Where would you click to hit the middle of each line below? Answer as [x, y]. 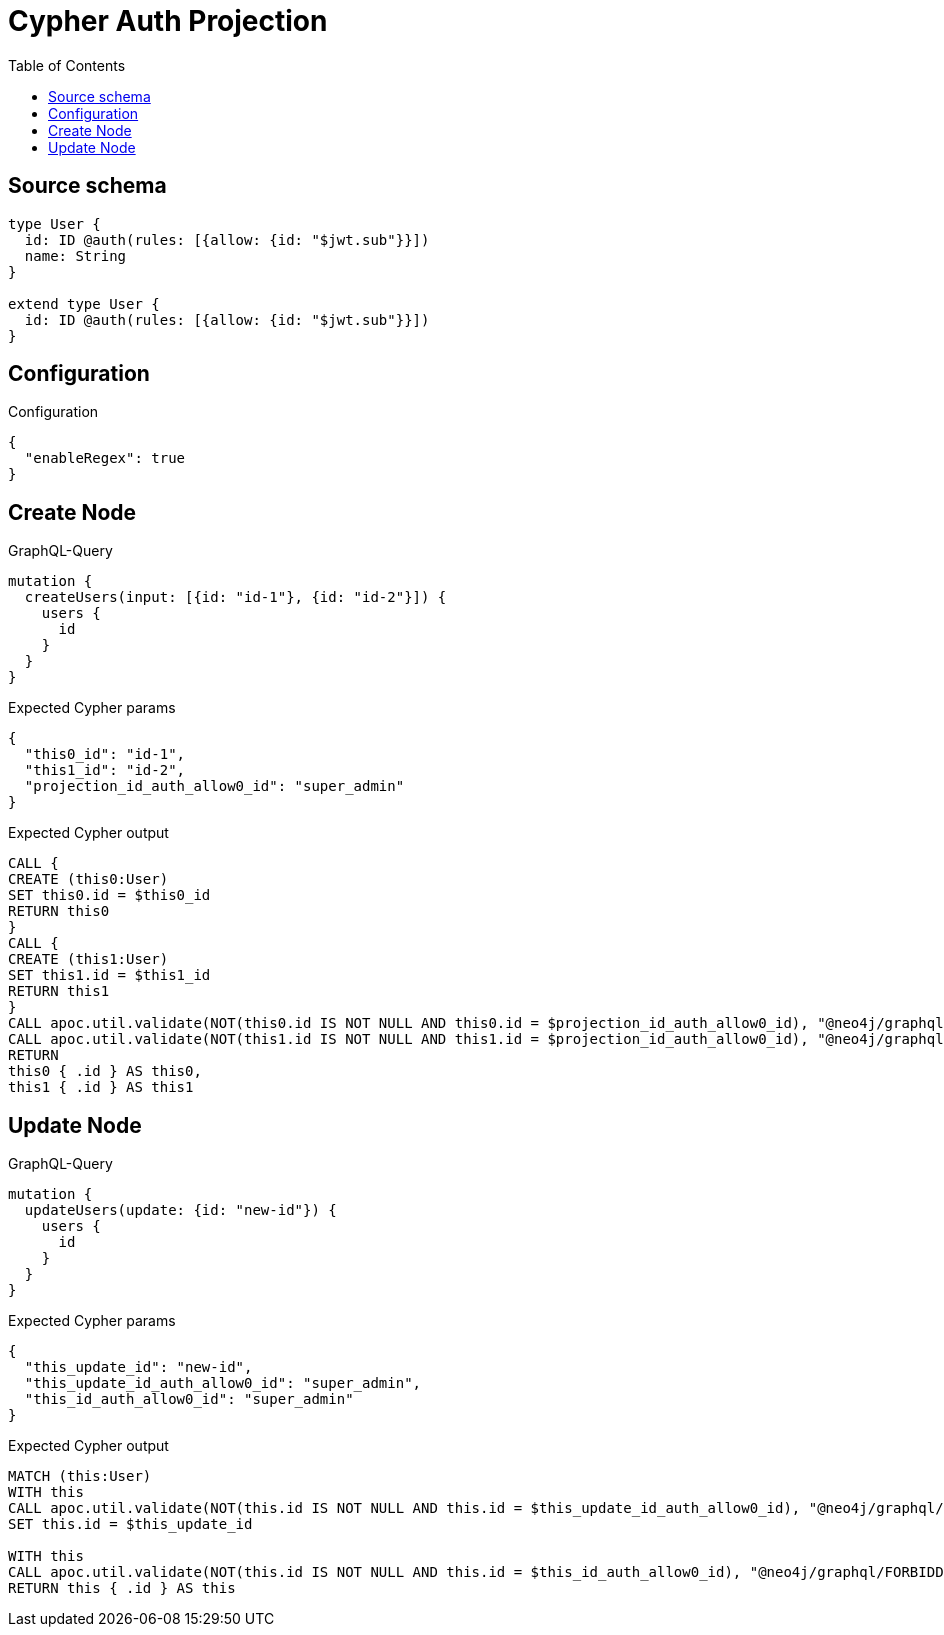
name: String [75, 255]
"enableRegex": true [105, 458]
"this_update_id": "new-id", [138, 1367]
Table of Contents [67, 65]
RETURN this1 [59, 991]
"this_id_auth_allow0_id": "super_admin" [189, 1399]
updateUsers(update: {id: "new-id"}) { [180, 1210]
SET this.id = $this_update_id [130, 1524]
